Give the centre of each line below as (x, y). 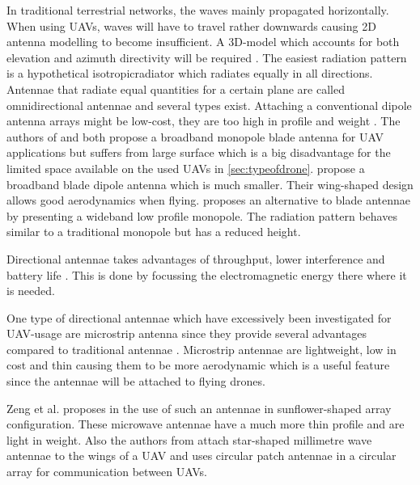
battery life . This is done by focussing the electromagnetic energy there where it (207, 274)
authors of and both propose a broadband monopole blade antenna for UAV (195, 136)
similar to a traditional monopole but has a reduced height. (154, 232)
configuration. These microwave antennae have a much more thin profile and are (206, 424)
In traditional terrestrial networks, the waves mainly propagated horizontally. (198, 10)
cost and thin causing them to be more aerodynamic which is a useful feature (198, 365)
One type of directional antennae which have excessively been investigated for (199, 317)
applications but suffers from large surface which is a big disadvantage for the (199, 152)
